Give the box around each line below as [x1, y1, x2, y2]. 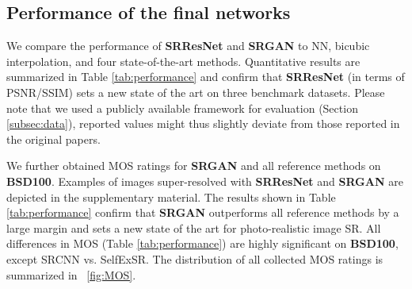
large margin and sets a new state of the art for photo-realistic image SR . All [6, 219, 381, 236]
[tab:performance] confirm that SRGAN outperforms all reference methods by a [6, 204, 399, 221]
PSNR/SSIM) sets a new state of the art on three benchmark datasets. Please [6, 83, 385, 100]
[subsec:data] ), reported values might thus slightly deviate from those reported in [6, 115, 400, 132]
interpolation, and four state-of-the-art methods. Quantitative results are [6, 52, 360, 69]
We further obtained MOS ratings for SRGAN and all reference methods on [6, 157, 381, 174]
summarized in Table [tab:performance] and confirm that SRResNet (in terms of [6, 68, 405, 85]
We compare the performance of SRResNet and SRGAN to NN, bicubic [6, 37, 370, 54]
